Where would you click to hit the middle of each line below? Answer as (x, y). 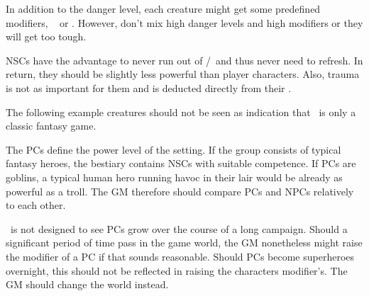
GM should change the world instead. (87, 284)
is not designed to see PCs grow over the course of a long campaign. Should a (179, 228)
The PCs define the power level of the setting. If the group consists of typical (174, 149)
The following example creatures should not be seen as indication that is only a (181, 112)
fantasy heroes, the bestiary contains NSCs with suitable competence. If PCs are (181, 163)
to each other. (36, 205)
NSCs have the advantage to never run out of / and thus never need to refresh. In (184, 60)
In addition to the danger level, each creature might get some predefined (163, 8)
